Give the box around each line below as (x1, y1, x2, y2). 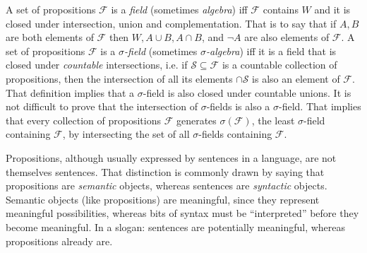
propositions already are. (6, 233, 113, 248)
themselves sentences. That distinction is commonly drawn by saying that (6, 164, 325, 179)
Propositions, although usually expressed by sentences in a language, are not (6, 150, 337, 165)
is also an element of (252, 71, 340, 86)
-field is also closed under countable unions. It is (143, 85, 351, 100)
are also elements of (244, 30, 330, 45)
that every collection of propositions (6, 112, 161, 127)
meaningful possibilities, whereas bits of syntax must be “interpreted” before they (6, 206, 359, 220)
